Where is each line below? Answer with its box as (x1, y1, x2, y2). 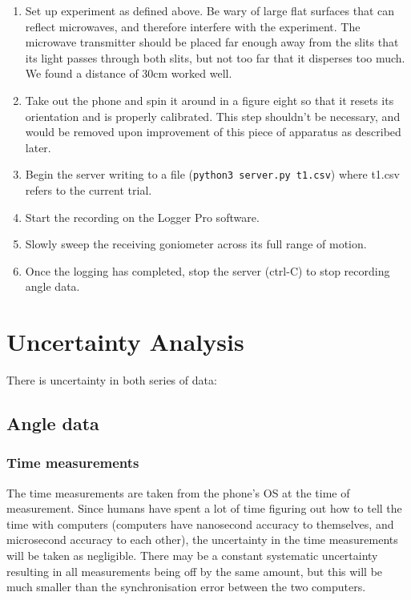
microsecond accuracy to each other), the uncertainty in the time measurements (6, 531, 398, 548)
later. (25, 139, 51, 155)
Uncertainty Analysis (6, 325, 244, 358)
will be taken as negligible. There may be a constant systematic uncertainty (6, 547, 378, 564)
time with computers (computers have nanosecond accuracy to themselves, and (6, 515, 394, 532)
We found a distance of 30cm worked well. (25, 65, 232, 82)
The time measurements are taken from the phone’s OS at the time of (6, 484, 350, 501)
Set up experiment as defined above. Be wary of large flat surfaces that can (25, 2, 395, 18)
